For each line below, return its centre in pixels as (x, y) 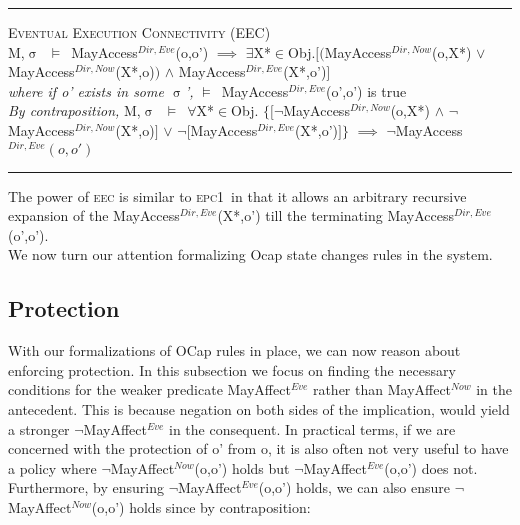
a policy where (52, 467)
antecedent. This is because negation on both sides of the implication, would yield (259, 409)
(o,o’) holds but (242, 467)
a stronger (39, 428)
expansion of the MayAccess (94, 215)
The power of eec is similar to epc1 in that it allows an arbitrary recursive (237, 195)
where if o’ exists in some (86, 90)
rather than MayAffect (382, 389)
